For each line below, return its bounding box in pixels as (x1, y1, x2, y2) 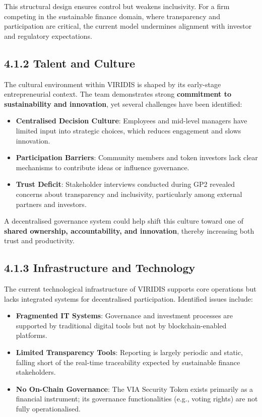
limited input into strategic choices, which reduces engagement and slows (16, 125, 241, 135)
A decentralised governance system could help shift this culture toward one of (4, 216, 243, 226)
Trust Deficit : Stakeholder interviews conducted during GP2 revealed (16, 179, 235, 189)
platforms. (16, 330, 47, 340)
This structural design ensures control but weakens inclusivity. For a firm (4, 1, 230, 11)
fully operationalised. (16, 403, 81, 414)
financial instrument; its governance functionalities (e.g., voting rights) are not (16, 393, 258, 404)
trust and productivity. (4, 235, 75, 246)
